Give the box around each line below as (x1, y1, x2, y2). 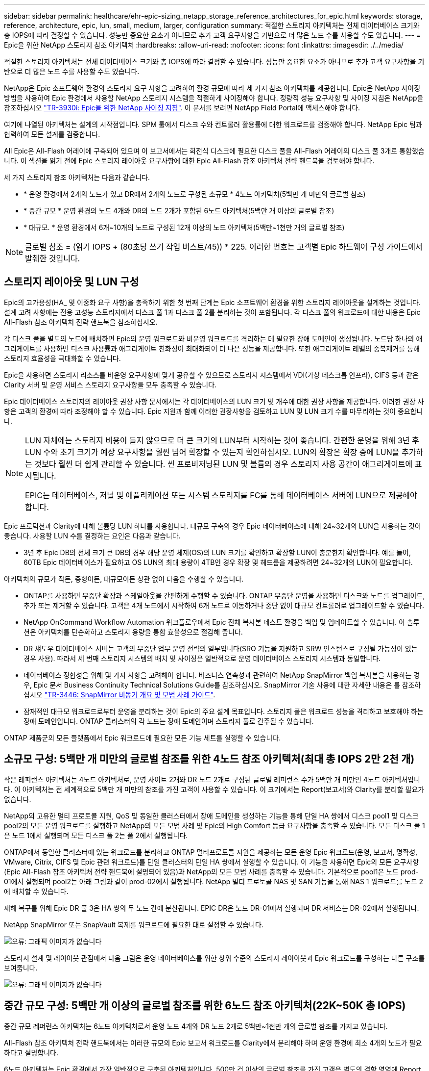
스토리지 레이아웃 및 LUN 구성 (4, 276, 139, 288)
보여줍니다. (4, 963, 38, 972)
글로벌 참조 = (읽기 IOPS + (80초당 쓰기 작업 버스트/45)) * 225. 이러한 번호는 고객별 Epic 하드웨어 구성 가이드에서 (25, 242, 423, 252)
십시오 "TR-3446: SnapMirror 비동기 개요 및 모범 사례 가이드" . (24, 690, 215, 699)
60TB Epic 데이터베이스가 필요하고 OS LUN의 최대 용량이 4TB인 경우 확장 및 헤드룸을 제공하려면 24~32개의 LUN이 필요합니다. (24, 558, 413, 566)
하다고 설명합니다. (4, 1048, 59, 1057)
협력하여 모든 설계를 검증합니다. (4, 130, 100, 138)
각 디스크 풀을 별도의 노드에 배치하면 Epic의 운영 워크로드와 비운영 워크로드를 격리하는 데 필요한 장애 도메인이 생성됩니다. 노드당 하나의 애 (4, 334, 423, 343)
